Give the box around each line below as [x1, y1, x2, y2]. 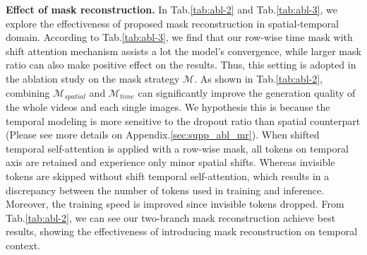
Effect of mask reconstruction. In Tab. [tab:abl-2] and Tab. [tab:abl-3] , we [6, 2, 337, 16]
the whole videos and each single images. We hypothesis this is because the [6, 100, 330, 114]
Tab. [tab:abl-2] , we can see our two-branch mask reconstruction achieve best [6, 210, 336, 225]
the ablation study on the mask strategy [6, 71, 180, 85]
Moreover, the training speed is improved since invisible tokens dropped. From [6, 196, 344, 211]
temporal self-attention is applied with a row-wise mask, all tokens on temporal [6, 141, 349, 155]
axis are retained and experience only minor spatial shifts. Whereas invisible [6, 155, 335, 170]
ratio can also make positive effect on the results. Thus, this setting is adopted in [6, 57, 356, 72]
